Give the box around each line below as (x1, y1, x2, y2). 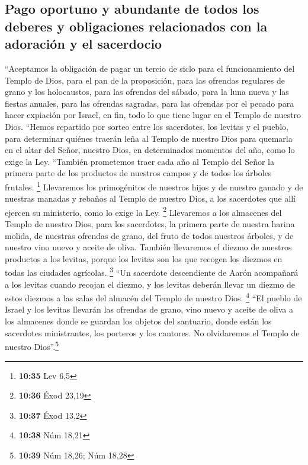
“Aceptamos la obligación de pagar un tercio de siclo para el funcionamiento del (5, 62, 295, 74)
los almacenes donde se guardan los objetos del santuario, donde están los (5, 315, 272, 327)
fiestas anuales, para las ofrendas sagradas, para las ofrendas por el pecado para (5, 97, 294, 109)
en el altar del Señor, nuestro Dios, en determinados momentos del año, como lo (5, 144, 295, 156)
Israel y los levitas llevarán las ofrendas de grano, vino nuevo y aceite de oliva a (5, 303, 294, 316)
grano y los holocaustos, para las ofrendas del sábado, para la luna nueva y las (5, 85, 289, 98)
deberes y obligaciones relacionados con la (5, 17, 268, 35)
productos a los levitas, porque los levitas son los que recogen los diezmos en (5, 252, 283, 265)
